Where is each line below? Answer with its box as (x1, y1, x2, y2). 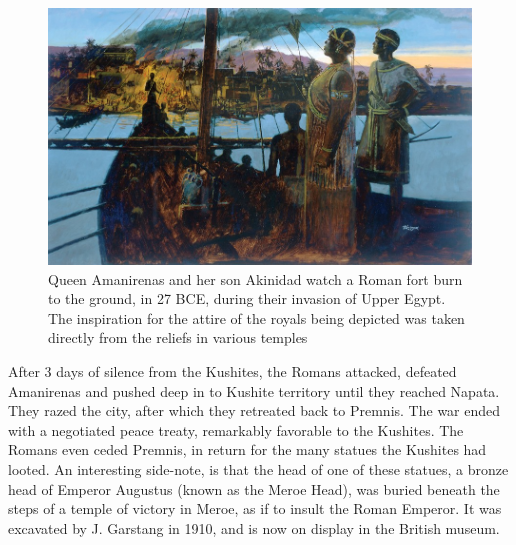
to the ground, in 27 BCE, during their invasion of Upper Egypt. (48, 288, 446, 309)
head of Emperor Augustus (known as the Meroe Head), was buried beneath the (8, 478, 500, 499)
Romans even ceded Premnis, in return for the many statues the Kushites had (8, 439, 487, 460)
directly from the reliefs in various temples (48, 327, 308, 348)
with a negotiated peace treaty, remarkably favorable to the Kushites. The (8, 419, 464, 440)
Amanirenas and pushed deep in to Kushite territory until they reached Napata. (8, 380, 500, 401)
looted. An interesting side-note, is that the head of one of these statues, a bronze (8, 458, 509, 479)
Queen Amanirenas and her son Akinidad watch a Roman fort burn (48, 268, 463, 289)
